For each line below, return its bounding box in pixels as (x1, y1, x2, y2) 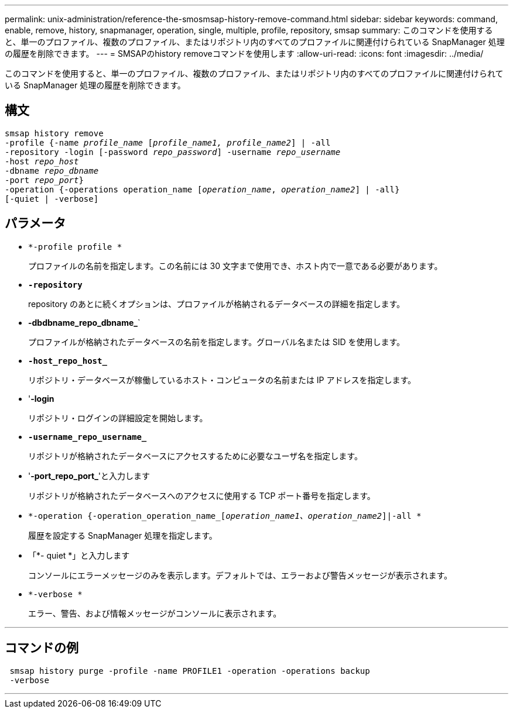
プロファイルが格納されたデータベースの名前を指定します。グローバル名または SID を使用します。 (28, 336, 405, 347)
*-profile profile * (28, 242, 122, 252)
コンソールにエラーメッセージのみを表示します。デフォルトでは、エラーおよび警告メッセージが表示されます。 (28, 570, 453, 580)
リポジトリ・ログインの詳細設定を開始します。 (28, 412, 208, 423)
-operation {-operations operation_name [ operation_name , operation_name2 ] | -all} (5, 184, 400, 194)
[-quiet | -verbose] (5, 194, 99, 204)
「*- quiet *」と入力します (28, 550, 130, 560)
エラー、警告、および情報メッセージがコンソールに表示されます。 (28, 608, 282, 618)
